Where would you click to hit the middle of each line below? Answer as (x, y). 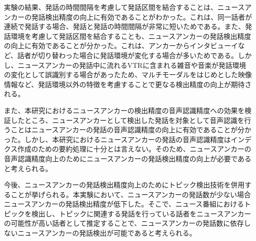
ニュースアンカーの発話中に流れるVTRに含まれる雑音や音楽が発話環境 (132, 65)
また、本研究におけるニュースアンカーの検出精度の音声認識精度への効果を (124, 110)
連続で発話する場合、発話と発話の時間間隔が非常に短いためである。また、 (125, 26)
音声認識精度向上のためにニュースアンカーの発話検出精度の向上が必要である (128, 158)
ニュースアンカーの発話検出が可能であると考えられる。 (107, 233)
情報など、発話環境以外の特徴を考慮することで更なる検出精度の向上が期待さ (128, 84)
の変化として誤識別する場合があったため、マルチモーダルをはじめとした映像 (128, 75)
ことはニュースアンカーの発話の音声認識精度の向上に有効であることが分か (131, 130)
